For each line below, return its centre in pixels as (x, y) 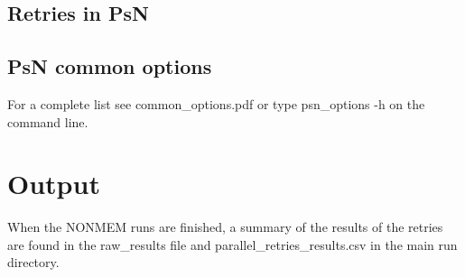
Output (54, 184)
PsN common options (110, 66)
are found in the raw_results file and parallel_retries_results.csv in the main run (232, 244)
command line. (48, 121)
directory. (33, 262)
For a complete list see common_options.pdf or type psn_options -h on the (216, 103)
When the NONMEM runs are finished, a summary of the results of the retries (225, 227)
